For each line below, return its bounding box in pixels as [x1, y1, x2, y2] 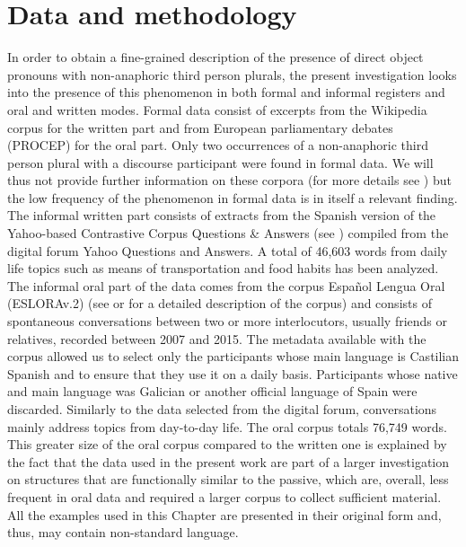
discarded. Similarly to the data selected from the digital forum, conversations [7, 400, 437, 418]
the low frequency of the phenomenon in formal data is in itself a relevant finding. [7, 188, 458, 207]
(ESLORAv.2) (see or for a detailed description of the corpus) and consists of [7, 294, 432, 313]
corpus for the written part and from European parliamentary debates [7, 118, 393, 137]
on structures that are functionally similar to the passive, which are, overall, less [7, 470, 449, 489]
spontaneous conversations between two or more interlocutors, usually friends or [7, 312, 448, 331]
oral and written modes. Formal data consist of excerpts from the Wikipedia [7, 100, 427, 119]
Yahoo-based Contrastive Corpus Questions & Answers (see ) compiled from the [7, 224, 449, 243]
